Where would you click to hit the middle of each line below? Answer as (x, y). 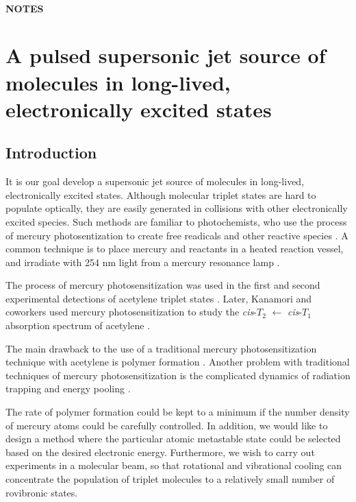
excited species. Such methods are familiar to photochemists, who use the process (176, 221)
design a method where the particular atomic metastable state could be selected (173, 439)
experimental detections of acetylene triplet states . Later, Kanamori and (159, 298)
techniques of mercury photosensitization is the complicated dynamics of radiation (178, 375)
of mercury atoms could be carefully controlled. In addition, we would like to (167, 425)
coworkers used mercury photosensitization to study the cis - (131, 312)
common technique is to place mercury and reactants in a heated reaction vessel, (175, 249)
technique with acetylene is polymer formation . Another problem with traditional (178, 362)
